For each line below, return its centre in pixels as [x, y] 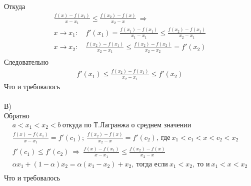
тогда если [152, 164]
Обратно [17, 116]
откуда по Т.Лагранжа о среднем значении [127, 125]
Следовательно [26, 62]
